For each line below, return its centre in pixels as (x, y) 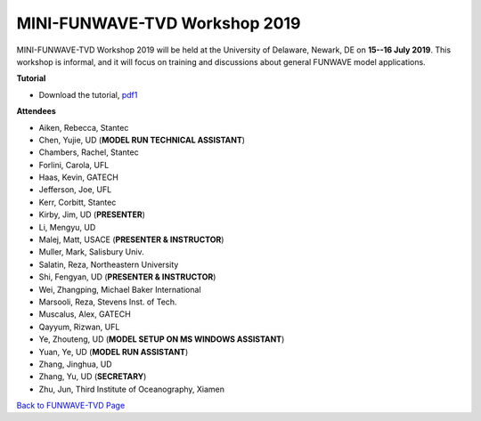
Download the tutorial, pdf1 (88, 94)
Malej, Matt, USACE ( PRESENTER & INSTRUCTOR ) (131, 239)
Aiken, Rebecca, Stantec (84, 127)
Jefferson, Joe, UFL (75, 190)
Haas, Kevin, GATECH (79, 177)
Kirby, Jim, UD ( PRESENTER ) (92, 215)
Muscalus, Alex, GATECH (85, 314)
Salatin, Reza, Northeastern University (109, 264)
